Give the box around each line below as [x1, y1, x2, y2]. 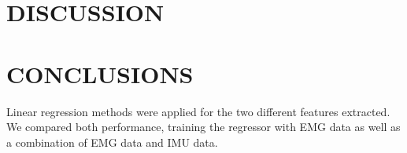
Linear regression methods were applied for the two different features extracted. [6, 103, 390, 119]
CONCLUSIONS [6, 57, 194, 89]
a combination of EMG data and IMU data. [6, 133, 218, 150]
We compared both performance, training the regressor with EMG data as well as [6, 118, 401, 135]
